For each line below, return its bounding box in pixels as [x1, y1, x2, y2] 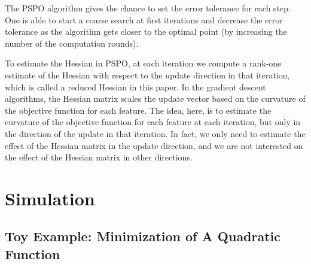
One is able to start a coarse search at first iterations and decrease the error [5, 13, 283, 26]
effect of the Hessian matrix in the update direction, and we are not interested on [5, 139, 303, 151]
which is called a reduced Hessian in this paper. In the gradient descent [5, 80, 266, 93]
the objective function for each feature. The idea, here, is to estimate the [5, 104, 272, 116]
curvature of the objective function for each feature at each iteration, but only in [5, 116, 301, 128]
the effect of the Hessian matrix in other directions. [5, 151, 193, 163]
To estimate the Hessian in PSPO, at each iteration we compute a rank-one [5, 57, 282, 69]
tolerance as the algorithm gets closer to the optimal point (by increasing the [5, 25, 287, 38]
